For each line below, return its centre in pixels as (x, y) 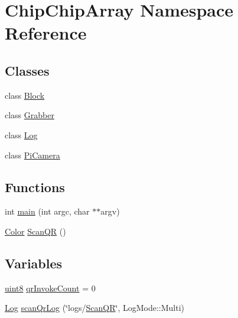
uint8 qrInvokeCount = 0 (50, 288)
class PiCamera (32, 155)
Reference (46, 33)
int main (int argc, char (47, 211)
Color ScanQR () (35, 231)
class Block (25, 95)
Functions (35, 186)
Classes (27, 70)
